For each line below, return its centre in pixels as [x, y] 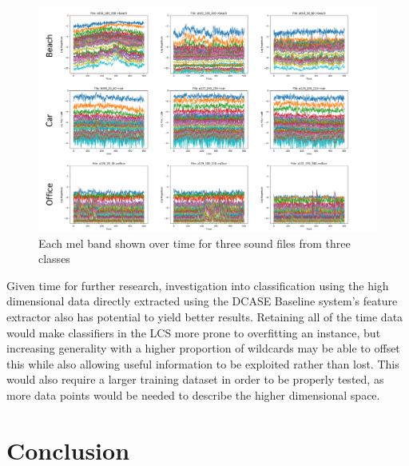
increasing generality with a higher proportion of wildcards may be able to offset [203, 348]
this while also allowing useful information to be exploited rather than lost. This [203, 363]
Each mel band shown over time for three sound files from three [195, 243]
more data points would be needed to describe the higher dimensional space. [193, 394]
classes [54, 259]
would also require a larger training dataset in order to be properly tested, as [195, 379]
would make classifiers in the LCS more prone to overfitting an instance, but [194, 332]
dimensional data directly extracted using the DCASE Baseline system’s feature [202, 301]
